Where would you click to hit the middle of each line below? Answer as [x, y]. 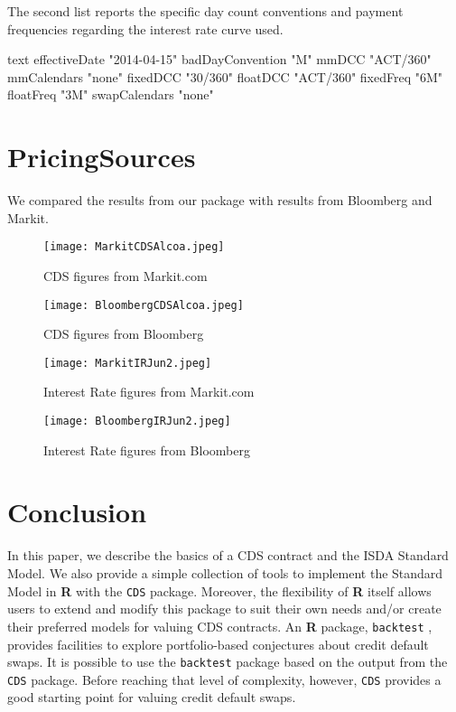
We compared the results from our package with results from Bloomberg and [220, 200]
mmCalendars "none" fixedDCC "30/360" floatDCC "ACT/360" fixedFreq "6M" [225, 76]
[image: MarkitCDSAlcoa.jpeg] [134, 247]
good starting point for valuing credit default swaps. [152, 697]
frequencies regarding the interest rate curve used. [145, 28]
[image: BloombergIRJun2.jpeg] [137, 422]
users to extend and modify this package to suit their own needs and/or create [224, 609]
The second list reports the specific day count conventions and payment [205, 11]
